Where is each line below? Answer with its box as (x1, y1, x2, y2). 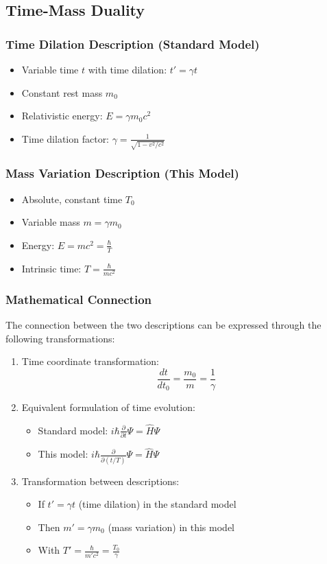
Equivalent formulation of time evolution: (21, 399, 195, 414)
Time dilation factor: (21, 131, 110, 145)
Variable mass (21, 215, 80, 229)
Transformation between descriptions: (21, 473, 180, 488)
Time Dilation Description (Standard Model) (5, 35, 260, 52)
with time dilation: (88, 62, 167, 76)
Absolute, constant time (21, 191, 123, 206)
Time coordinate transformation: (21, 354, 159, 368)
